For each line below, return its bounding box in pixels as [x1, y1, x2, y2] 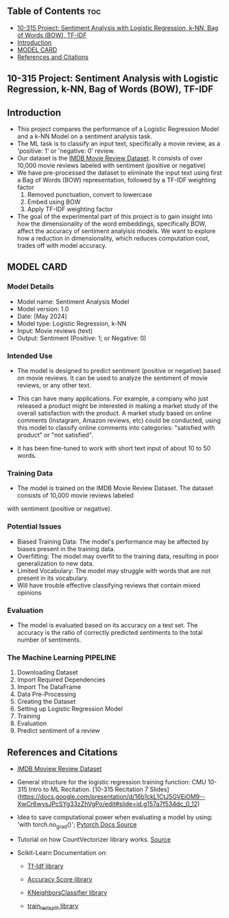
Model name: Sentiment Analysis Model [16, 298, 130, 306]
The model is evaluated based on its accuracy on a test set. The [16, 620, 198, 629]
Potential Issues [7, 522, 62, 531]
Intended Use [7, 351, 53, 361]
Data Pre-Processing [16, 690, 77, 699]
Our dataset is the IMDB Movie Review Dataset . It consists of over [16, 154, 204, 162]
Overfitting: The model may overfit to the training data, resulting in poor [16, 552, 219, 560]
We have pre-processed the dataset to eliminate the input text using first [16, 169, 222, 177]
